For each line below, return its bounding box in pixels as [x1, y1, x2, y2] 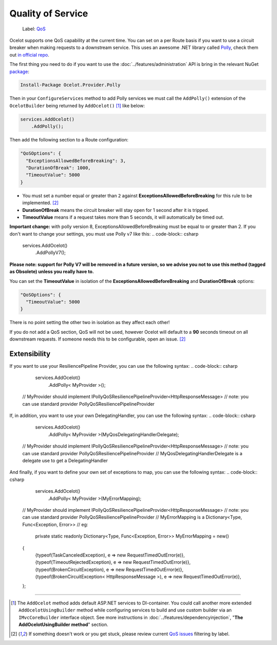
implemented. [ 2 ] [22, 200, 59, 206]
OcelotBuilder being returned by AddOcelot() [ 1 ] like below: [9, 102, 145, 109]
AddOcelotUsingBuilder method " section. [18, 621, 109, 628]
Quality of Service [9, 8, 88, 19]
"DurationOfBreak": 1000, [26, 165, 91, 171]
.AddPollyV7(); [35, 249, 66, 256]
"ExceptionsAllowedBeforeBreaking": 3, [26, 157, 126, 164]
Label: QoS [22, 26, 46, 32]
